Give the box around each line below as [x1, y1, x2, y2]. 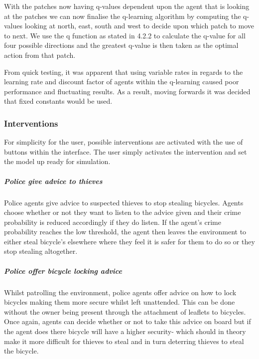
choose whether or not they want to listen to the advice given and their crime [4, 207, 241, 217]
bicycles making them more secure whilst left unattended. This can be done [4, 297, 235, 307]
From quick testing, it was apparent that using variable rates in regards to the [4, 66, 243, 77]
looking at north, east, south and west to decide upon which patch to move [24, 20, 254, 31]
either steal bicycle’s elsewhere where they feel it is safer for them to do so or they [4, 236, 255, 246]
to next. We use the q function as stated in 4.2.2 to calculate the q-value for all [4, 30, 246, 40]
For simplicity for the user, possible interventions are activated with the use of [4, 137, 243, 147]
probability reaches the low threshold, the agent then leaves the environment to [4, 226, 247, 237]
